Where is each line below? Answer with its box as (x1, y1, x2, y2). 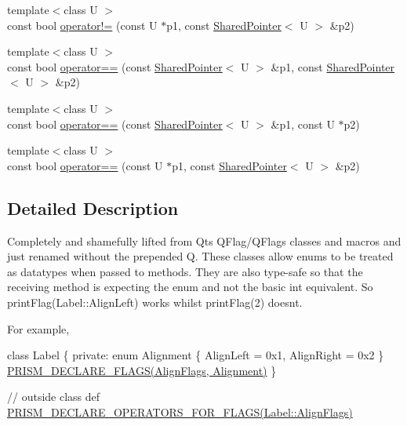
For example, (7, 320, 70, 337)
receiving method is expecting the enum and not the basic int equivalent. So (7, 279, 373, 295)
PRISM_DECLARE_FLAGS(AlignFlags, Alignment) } (7, 362, 277, 378)
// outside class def (7, 388, 100, 405)
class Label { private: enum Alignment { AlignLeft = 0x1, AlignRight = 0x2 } (7, 347, 384, 363)
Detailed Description (7, 195, 179, 220)
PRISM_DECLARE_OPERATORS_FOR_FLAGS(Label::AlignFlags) (7, 403, 353, 420)
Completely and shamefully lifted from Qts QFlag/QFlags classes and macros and (7, 232, 402, 249)
